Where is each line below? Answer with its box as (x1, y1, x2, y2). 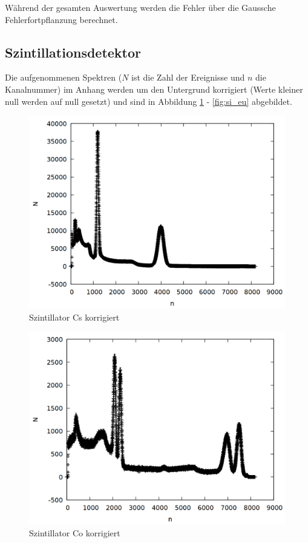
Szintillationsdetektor (5, 42, 142, 61)
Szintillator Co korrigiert (29, 526, 120, 539)
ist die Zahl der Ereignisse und (131, 71, 245, 84)
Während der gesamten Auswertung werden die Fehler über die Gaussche (5, 1, 276, 13)
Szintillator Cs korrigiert (29, 310, 120, 323)
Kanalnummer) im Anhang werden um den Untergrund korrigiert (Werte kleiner (5, 82, 303, 95)
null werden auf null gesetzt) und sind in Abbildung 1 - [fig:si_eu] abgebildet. (5, 95, 292, 107)
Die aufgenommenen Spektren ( (5, 71, 122, 84)
